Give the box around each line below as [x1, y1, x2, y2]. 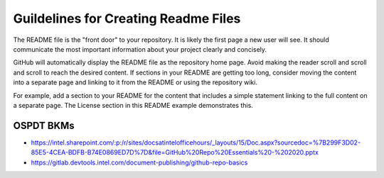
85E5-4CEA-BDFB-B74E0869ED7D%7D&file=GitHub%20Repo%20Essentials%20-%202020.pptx [31, 148, 319, 157]
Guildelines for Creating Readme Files [13, 11, 241, 26]
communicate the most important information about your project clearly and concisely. [13, 45, 267, 53]
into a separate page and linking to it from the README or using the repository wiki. [13, 78, 257, 87]
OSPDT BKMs [13, 119, 75, 131]
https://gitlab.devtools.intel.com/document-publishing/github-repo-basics [31, 158, 248, 167]
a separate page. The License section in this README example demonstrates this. [13, 101, 254, 109]
